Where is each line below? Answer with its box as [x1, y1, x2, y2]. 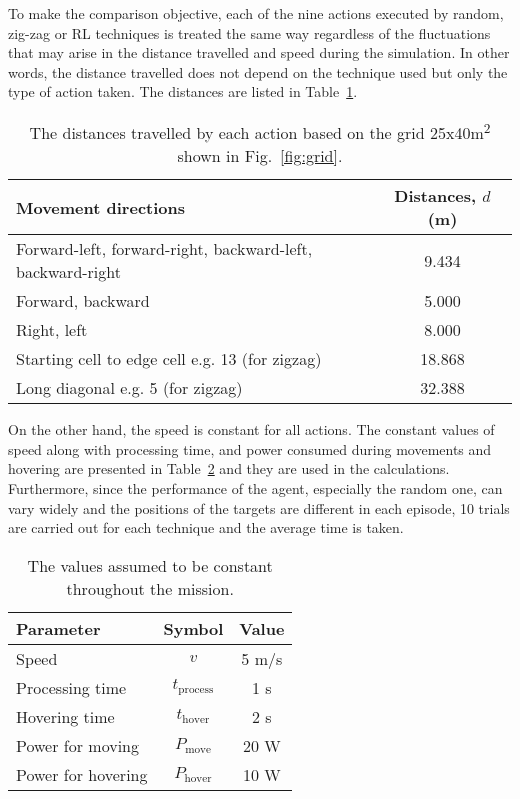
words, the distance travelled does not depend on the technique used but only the [8, 61, 508, 82]
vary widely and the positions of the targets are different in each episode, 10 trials [8, 497, 510, 518]
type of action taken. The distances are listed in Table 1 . [8, 81, 358, 102]
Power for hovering [16, 762, 148, 786]
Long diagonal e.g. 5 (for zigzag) [16, 376, 243, 400]
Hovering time [16, 704, 115, 728]
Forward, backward [16, 289, 150, 313]
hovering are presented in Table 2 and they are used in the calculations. [8, 458, 450, 479]
